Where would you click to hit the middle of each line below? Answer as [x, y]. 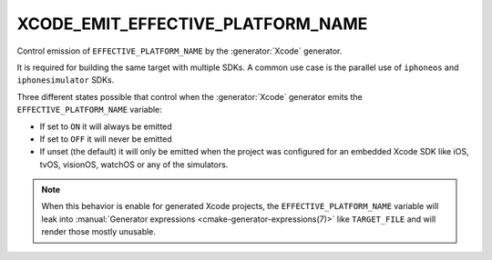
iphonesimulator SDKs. [66, 80]
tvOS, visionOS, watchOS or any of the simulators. [134, 165]
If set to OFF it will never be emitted [106, 139]
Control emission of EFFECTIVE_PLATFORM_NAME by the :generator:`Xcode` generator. [179, 51]
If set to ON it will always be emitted [106, 126]
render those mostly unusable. [99, 232]
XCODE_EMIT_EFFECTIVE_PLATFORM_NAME [192, 24]
